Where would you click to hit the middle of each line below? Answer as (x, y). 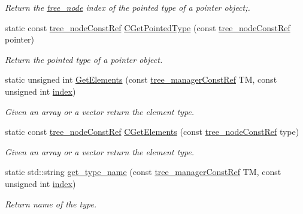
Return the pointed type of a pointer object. (84, 59)
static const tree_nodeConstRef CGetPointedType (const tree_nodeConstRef (148, 27)
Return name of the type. (51, 204)
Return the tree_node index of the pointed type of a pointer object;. (128, 7)
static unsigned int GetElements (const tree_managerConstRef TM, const (141, 79)
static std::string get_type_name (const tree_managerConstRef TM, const (143, 172)
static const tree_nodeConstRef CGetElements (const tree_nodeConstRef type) (152, 132)
